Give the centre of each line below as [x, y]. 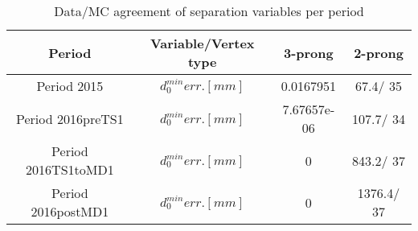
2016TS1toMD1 [70, 169]
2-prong [379, 52]
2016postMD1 [70, 211]
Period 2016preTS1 [70, 118]
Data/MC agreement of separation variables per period [209, 11]
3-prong [308, 52]
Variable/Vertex [202, 43]
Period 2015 [70, 86]
